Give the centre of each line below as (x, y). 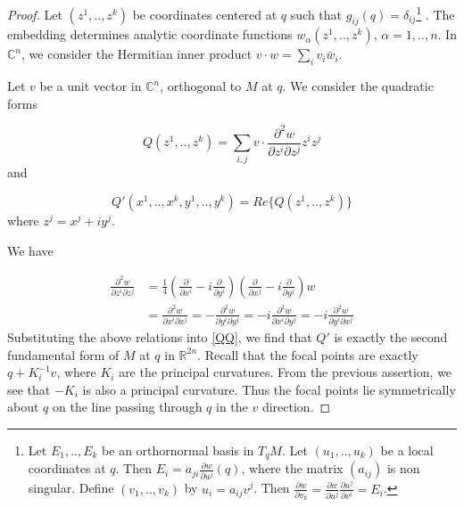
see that (29, 389)
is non (403, 468)
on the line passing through (127, 407)
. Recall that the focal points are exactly (308, 354)
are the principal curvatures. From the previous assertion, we (286, 372)
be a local (407, 450)
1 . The (435, 13)
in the (232, 407)
